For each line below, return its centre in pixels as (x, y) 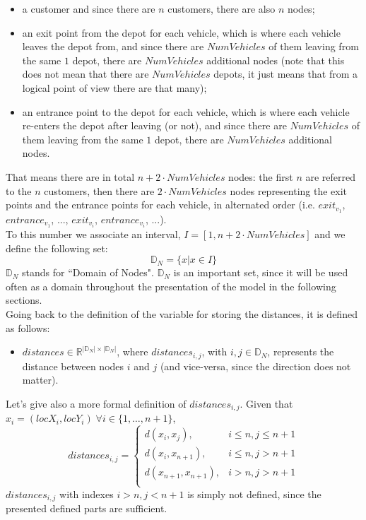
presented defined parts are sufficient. (87, 508)
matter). (40, 380)
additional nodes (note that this (276, 60)
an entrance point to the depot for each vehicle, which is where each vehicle (186, 111)
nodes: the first (261, 176)
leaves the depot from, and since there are (113, 46)
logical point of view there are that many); (114, 87)
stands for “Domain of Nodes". (88, 272)
